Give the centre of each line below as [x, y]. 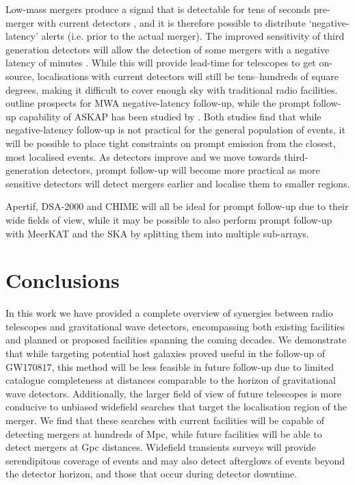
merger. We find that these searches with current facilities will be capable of [165, 420]
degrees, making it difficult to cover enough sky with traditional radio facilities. [172, 89]
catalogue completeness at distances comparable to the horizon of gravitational [171, 380]
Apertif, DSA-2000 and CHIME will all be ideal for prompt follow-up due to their [177, 206]
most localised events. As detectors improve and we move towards [143, 156]
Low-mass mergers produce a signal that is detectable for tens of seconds [158, 9]
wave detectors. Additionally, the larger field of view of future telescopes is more [173, 393]
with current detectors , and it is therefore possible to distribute [171, 22]
